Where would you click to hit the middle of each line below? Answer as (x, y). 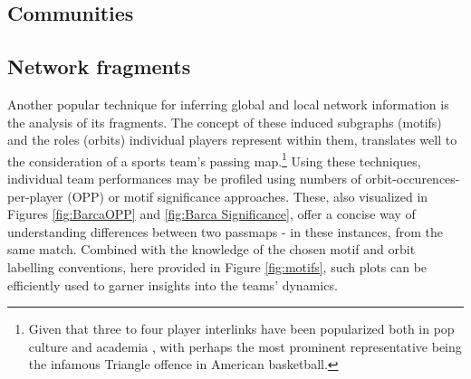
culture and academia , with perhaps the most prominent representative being (245, 346)
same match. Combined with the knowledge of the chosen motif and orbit (211, 249)
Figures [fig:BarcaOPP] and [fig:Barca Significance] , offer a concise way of (211, 214)
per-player (35, 196)
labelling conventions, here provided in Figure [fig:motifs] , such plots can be (217, 266)
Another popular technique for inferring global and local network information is (228, 104)
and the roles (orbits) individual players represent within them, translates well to (232, 140)
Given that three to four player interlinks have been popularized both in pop (241, 329)
